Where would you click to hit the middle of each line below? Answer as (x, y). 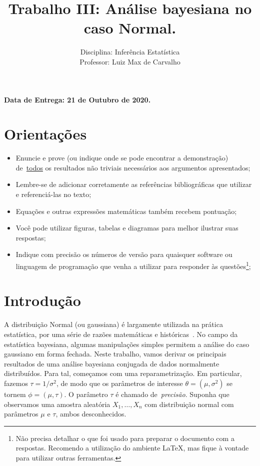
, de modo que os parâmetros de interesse (120, 383)
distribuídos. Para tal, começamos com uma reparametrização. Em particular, (123, 373)
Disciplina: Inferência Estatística (130, 52)
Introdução (42, 300)
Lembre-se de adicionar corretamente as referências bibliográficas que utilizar (134, 184)
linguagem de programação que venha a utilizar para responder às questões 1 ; (133, 265)
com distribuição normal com (189, 404)
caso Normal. (130, 28)
